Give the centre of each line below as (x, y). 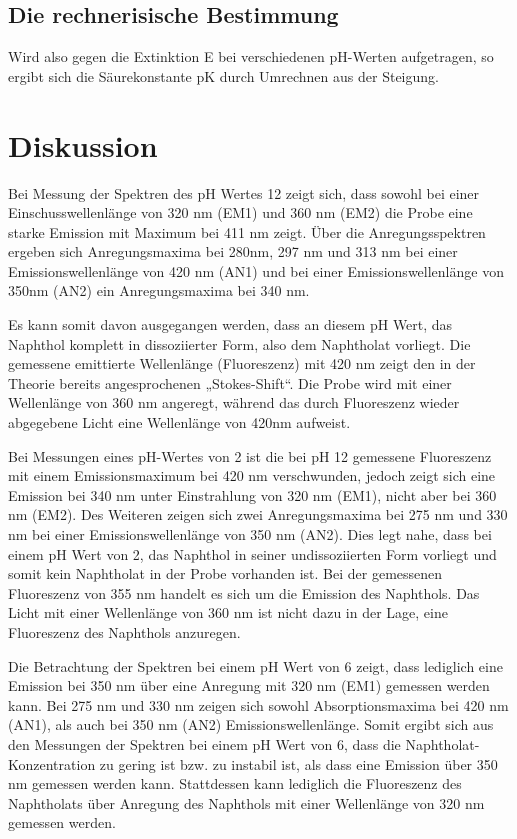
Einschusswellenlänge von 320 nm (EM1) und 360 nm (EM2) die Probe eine (240, 212)
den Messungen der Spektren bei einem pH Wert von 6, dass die (204, 743)
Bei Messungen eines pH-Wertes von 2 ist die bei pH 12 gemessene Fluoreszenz (250, 455)
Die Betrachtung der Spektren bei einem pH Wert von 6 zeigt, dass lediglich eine (255, 665)
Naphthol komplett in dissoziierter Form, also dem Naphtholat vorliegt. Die (239, 343)
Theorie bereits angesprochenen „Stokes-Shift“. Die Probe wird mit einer (230, 382)
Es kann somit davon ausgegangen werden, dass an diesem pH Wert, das (230, 324)
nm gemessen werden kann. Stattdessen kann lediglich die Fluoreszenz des (235, 783)
